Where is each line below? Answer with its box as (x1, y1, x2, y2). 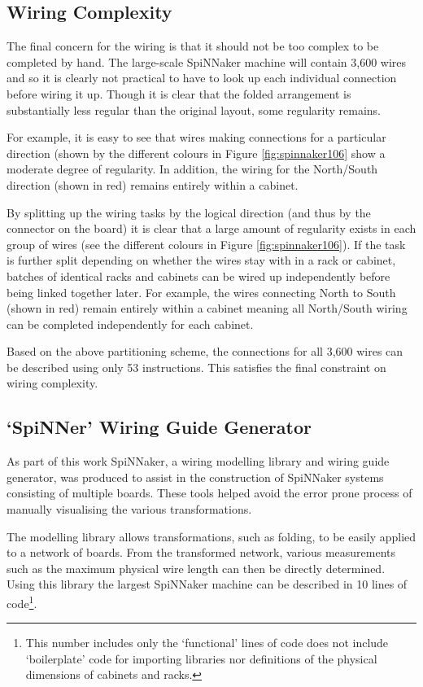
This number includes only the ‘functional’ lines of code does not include (25, 634, 389, 651)
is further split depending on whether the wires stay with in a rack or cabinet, (7, 252, 396, 269)
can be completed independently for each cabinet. (7, 315, 254, 332)
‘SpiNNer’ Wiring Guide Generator (7, 414, 312, 440)
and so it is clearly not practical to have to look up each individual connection (7, 69, 397, 86)
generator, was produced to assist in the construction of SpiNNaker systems (7, 468, 384, 485)
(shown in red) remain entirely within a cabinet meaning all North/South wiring (7, 300, 408, 317)
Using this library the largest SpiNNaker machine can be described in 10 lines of (7, 575, 408, 593)
